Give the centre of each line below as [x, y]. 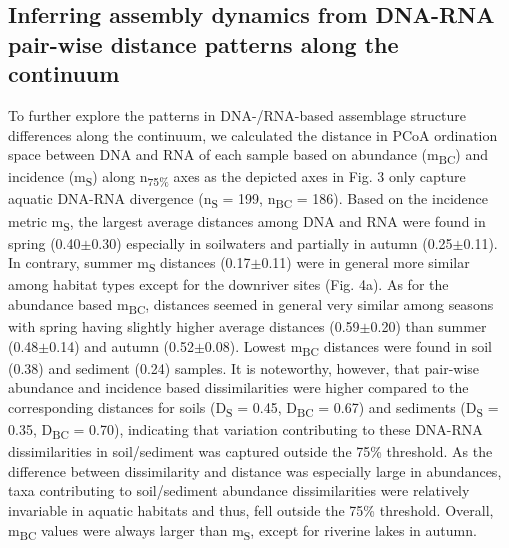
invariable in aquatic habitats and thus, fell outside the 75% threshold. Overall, [251, 510]
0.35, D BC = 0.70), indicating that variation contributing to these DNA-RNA [245, 430]
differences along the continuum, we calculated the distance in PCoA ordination [253, 134]
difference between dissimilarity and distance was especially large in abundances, [255, 470]
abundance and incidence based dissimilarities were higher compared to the [238, 387]
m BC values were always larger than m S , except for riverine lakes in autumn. [242, 531]
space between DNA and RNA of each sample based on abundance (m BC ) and [248, 155]
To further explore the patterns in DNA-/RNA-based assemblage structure [237, 114]
